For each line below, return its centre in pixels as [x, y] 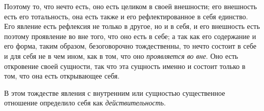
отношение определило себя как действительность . [85, 103]
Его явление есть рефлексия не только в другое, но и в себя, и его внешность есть [132, 26]
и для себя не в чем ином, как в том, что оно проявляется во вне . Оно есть [121, 55]
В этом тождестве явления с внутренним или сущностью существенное [115, 92]
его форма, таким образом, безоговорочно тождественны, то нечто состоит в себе [130, 46]
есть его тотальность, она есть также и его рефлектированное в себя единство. [126, 16]
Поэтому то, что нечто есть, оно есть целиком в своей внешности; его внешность [130, 6]
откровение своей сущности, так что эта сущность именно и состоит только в [125, 66]
